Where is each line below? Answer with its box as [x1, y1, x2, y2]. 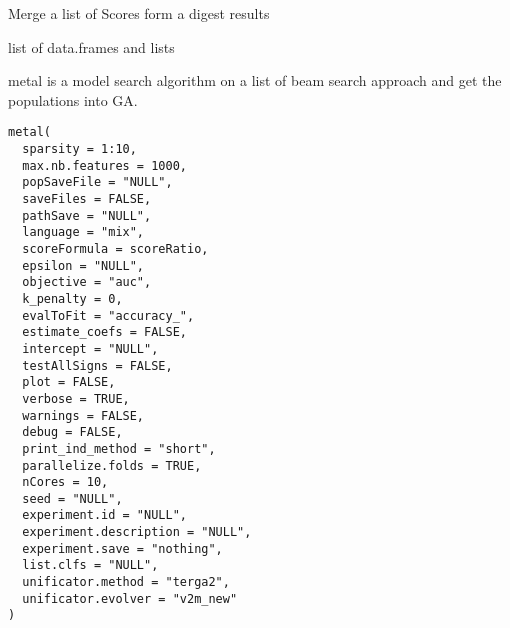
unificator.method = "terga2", [22, 575, 230, 590]
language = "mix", [22, 225, 145, 240]
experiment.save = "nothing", [22, 541, 223, 556]
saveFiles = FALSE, [22, 192, 152, 206]
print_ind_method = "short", [22, 441, 216, 456]
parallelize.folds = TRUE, [22, 458, 202, 473]
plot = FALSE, [22, 375, 116, 390]
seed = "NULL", [22, 491, 123, 506]
